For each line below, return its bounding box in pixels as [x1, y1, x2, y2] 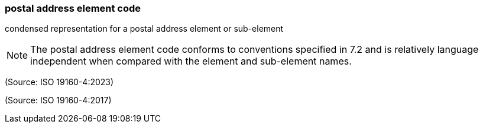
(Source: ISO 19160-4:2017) [5, 95, 112, 106]
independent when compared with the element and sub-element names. [30, 55, 352, 68]
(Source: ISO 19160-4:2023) [5, 77, 114, 87]
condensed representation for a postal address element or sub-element [5, 23, 284, 34]
